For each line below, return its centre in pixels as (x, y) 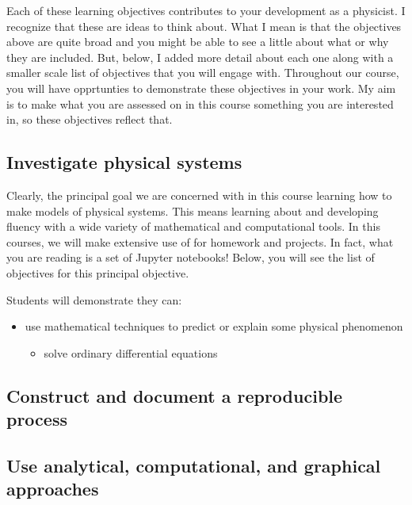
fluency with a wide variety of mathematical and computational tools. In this (193, 226)
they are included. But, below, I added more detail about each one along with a (200, 57)
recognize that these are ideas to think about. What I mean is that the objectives (204, 26)
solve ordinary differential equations (131, 352)
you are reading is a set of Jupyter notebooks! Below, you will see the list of (191, 257)
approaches (53, 489)
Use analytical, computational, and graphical (194, 465)
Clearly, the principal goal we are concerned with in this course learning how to (199, 195)
